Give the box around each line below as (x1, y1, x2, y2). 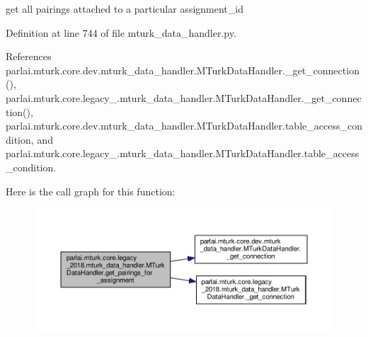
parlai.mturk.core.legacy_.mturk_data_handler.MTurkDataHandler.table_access (6, 146, 360, 161)
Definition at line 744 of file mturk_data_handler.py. (6, 25, 236, 40)
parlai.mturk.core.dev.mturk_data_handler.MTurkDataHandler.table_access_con (6, 118, 362, 133)
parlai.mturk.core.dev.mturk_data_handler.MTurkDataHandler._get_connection (6, 62, 360, 77)
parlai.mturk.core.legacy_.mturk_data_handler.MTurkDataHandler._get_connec (6, 90, 362, 105)
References (6, 49, 52, 64)
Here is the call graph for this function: (6, 183, 176, 198)
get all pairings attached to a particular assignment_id (6, 1, 243, 16)
